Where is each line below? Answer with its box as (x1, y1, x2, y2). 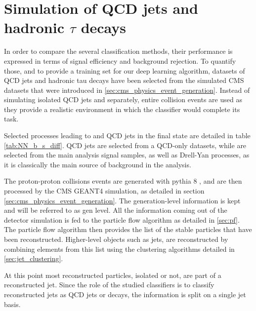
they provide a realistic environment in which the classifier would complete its (4, 104, 240, 114)
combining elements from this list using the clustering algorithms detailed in (4, 243, 235, 254)
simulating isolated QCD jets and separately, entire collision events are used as (4, 94, 242, 105)
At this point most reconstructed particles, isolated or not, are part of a (4, 270, 221, 280)
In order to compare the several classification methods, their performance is (4, 46, 233, 56)
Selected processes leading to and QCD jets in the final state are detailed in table (4, 130, 251, 141)
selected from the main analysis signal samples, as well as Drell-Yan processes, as (4, 150, 250, 160)
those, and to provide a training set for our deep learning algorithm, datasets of (4, 65, 245, 76)
